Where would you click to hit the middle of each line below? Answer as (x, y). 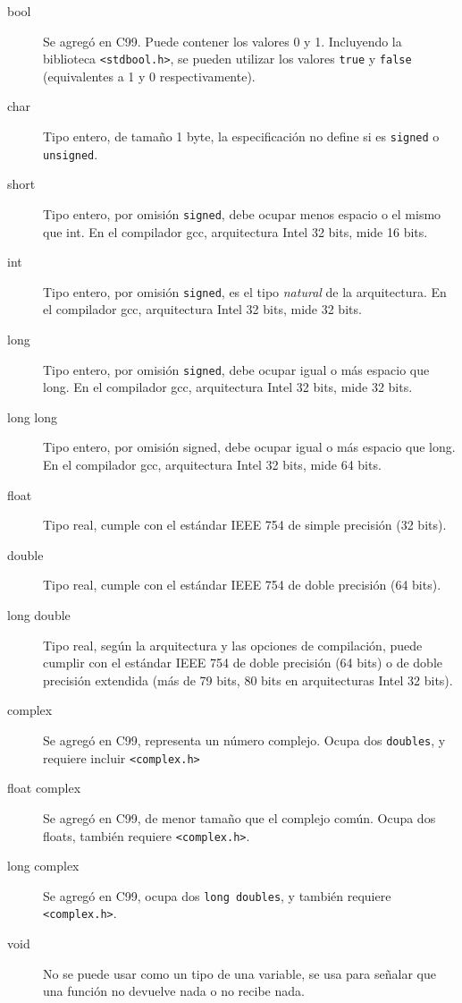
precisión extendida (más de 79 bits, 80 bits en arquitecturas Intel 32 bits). (248, 680)
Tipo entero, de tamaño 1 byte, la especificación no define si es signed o (241, 136)
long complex (43, 866)
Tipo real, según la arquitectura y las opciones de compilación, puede (233, 645)
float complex (44, 788)
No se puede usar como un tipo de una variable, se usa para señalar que (239, 973)
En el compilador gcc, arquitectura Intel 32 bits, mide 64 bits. (212, 465)
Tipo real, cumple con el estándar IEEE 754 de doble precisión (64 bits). (242, 585)
